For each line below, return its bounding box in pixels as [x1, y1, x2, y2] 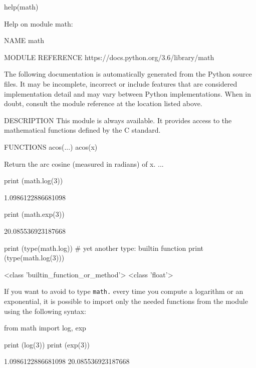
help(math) [4, 2, 39, 12]
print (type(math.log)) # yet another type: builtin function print [4, 242, 204, 253]
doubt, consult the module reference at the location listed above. [4, 98, 202, 109]
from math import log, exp [4, 322, 86, 333]
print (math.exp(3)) [4, 209, 65, 219]
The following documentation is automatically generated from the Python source [4, 69, 252, 79]
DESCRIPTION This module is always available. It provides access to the [4, 115, 232, 125]
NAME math [4, 35, 44, 46]
